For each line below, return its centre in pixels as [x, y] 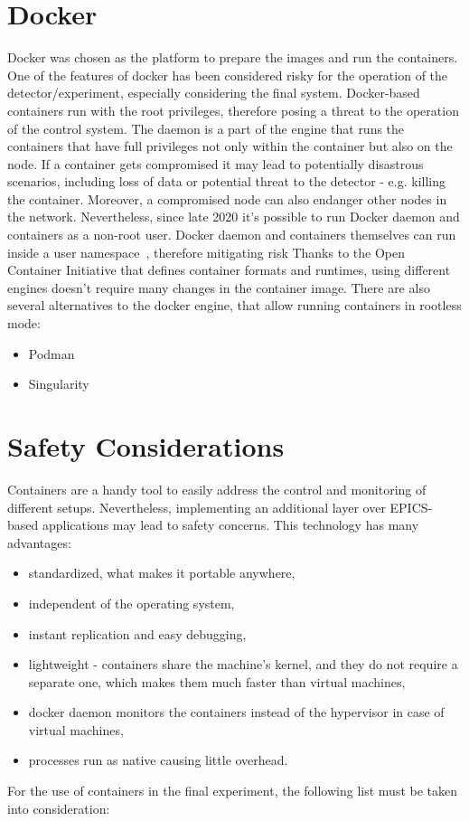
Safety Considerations [146, 446]
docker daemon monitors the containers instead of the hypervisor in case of [236, 712]
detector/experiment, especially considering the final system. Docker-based [214, 93]
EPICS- [411, 507]
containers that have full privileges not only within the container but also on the [230, 146]
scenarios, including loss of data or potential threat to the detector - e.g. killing [227, 181]
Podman [52, 353]
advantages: [39, 542]
